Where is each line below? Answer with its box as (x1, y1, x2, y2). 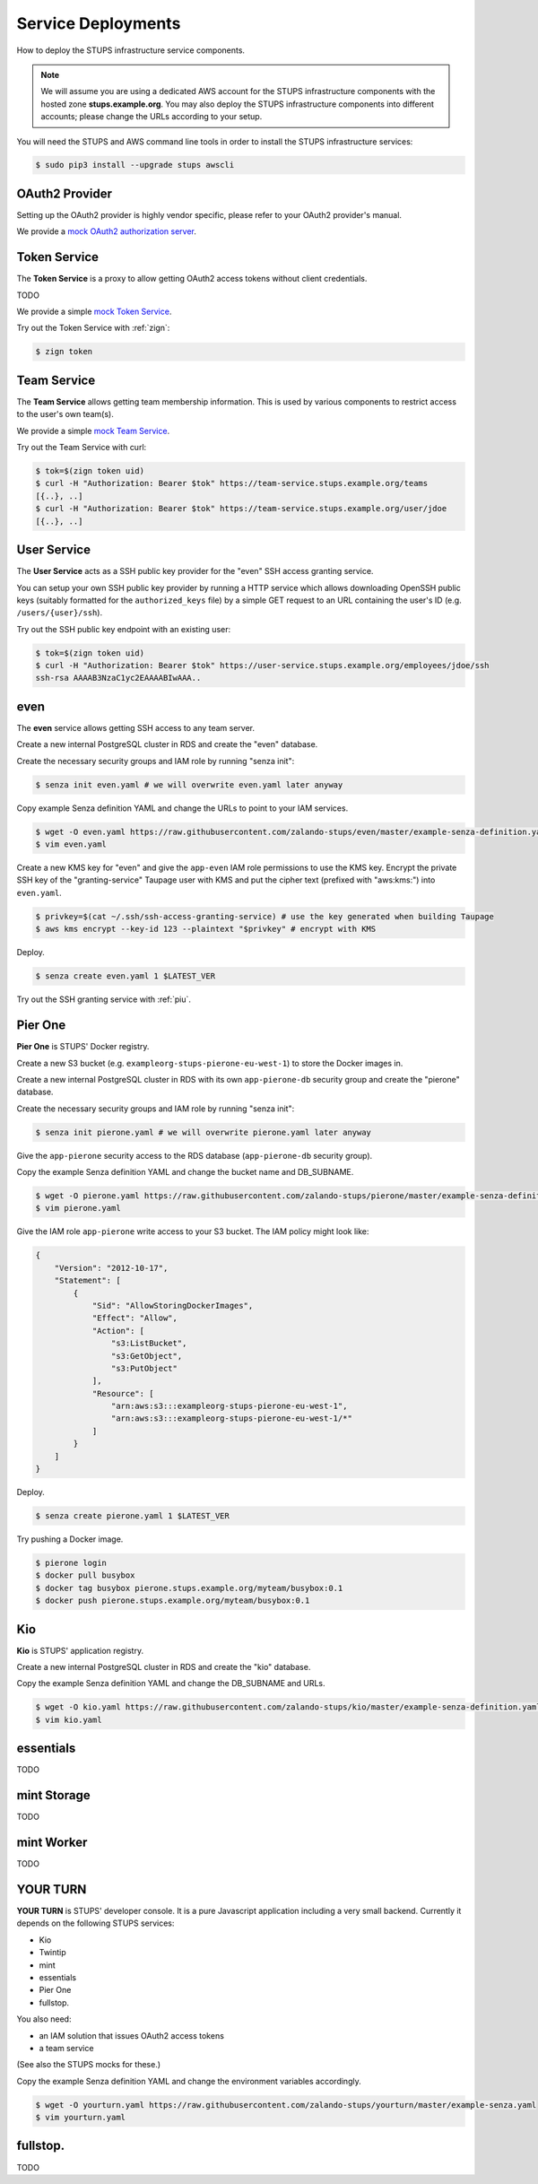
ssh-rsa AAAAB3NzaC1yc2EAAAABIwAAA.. (35, 673, 202, 683)
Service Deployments (16, 13, 181, 33)
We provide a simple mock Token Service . (16, 306, 172, 318)
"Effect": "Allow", (91, 1313, 178, 1323)
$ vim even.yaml (35, 840, 108, 849)
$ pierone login (35, 1557, 108, 1568)
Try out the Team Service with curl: (16, 442, 147, 453)
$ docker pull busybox (35, 1571, 135, 1580)
